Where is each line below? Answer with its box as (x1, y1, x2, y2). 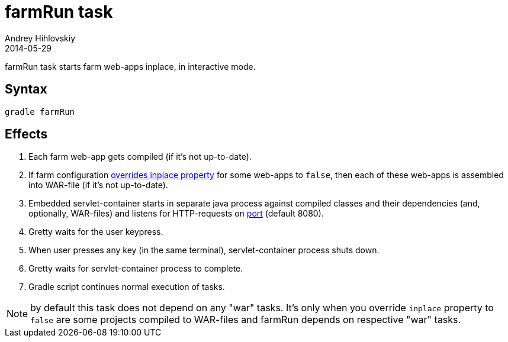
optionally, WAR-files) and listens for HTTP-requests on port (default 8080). (28, 208, 324, 219)
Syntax (5, 82, 47, 97)
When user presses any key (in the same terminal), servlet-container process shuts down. (28, 245, 380, 256)
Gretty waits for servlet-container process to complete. (28, 263, 243, 274)
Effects (5, 127, 48, 142)
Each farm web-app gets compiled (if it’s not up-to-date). (28, 151, 252, 162)
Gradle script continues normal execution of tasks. (28, 282, 225, 292)
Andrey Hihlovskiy (5, 33, 76, 43)
